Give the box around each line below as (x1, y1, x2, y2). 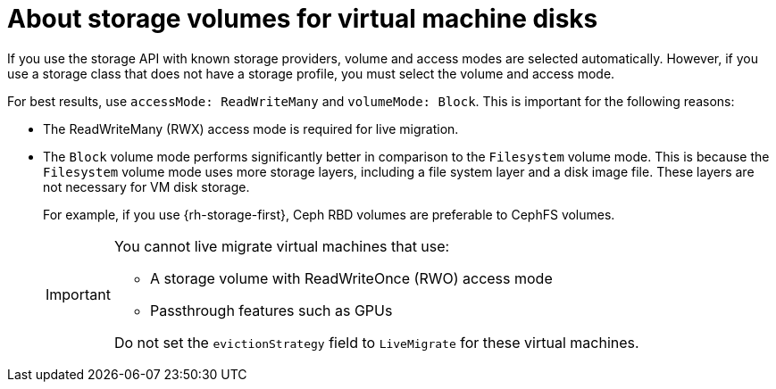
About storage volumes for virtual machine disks (7, 4, 598, 34)
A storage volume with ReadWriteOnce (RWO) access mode (149, 269, 553, 287)
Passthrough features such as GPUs (149, 301, 393, 319)
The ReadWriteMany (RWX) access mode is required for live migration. (43, 120, 459, 137)
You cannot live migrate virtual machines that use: (113, 236, 450, 255)
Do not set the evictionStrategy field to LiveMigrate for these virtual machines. (113, 333, 639, 352)
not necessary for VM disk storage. (43, 178, 250, 194)
